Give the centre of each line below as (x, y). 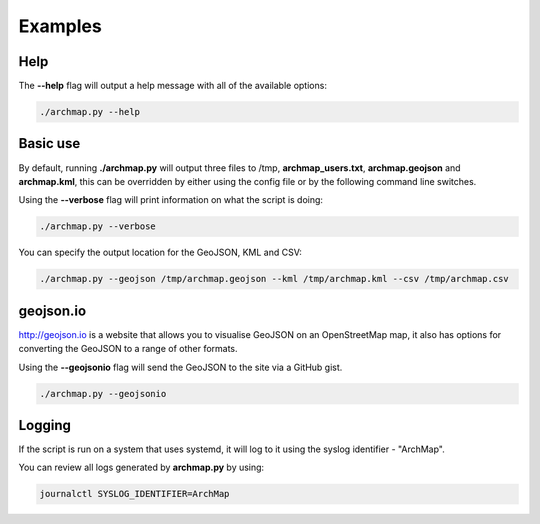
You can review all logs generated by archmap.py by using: (141, 467)
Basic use (49, 143)
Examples (60, 26)
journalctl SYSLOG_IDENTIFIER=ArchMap (134, 494)
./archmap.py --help (89, 112)
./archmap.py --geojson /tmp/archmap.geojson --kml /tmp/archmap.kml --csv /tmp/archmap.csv (274, 279)
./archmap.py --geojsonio (103, 393)
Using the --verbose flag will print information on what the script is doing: (171, 200)
